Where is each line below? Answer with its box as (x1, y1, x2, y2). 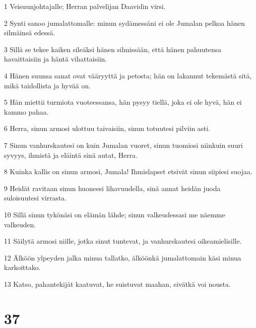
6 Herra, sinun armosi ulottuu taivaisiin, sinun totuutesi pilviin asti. (4, 123, 210, 133)
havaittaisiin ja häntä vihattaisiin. (4, 54, 107, 64)
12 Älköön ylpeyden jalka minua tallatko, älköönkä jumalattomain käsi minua (4, 252, 242, 262)
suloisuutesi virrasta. (4, 193, 67, 203)
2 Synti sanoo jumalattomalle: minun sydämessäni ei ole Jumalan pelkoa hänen (4, 17, 245, 28)
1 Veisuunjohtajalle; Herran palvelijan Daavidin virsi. (4, 1, 166, 11)
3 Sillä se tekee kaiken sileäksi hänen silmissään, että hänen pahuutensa (4, 44, 222, 54)
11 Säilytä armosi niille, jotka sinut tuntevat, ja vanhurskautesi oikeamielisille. (4, 236, 242, 246)
